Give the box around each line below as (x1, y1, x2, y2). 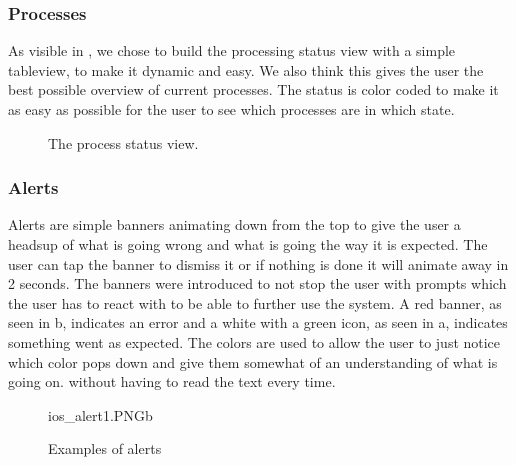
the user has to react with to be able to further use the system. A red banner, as (8, 292, 502, 313)
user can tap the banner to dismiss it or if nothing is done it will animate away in (8, 253, 509, 274)
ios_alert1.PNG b (48, 404, 153, 425)
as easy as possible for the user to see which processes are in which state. (8, 99, 455, 119)
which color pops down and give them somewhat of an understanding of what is (8, 351, 498, 372)
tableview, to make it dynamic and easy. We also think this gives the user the (8, 59, 484, 80)
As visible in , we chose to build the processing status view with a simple (8, 40, 456, 61)
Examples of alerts (48, 438, 162, 459)
